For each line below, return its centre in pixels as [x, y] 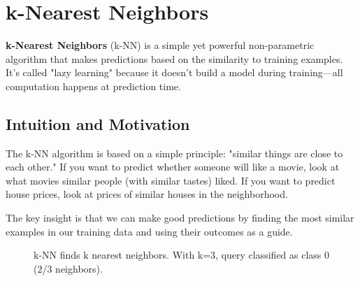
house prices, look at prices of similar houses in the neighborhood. [147, 194]
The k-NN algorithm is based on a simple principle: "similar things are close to [174, 153]
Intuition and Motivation [98, 123]
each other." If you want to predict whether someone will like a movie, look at [173, 167]
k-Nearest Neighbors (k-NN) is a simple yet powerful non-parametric [160, 45]
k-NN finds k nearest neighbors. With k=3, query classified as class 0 [182, 255]
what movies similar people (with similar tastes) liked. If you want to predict [171, 180]
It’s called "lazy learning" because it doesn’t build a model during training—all [174, 72]
